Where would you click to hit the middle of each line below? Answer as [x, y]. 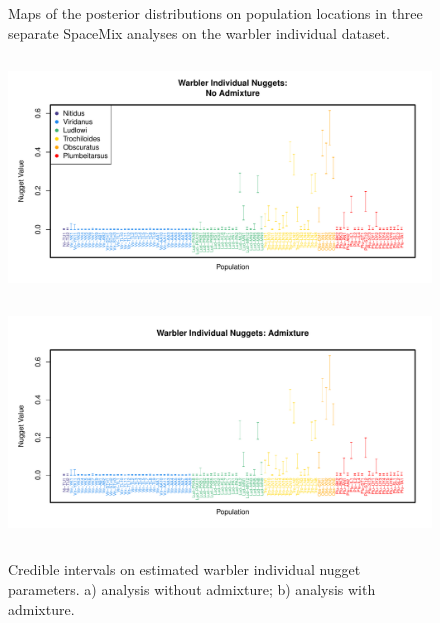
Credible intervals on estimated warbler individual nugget [184, 569]
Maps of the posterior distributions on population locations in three [215, 13]
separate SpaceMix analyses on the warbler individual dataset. [199, 32]
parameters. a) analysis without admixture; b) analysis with [192, 588]
